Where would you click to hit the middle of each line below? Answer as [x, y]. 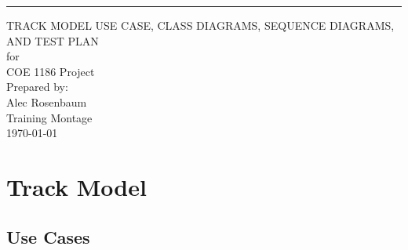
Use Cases [48, 236]
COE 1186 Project [51, 71]
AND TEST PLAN [53, 40]
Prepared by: [37, 87]
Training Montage [49, 117]
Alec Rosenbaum [47, 101]
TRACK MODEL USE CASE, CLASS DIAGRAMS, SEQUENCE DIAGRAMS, [200, 25]
